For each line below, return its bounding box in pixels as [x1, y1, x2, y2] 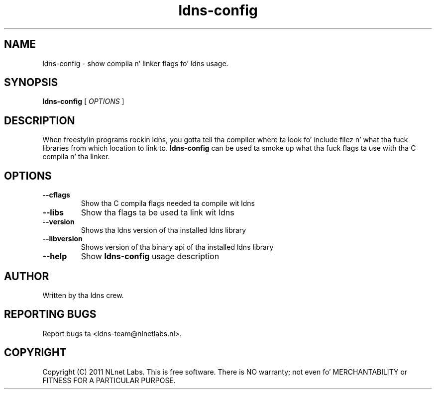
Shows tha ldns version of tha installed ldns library [81, 226, 246, 235]
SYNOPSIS [4, 76, 58, 89]
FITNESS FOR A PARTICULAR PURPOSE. [42, 376, 176, 385]
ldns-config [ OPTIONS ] [42, 97, 124, 106]
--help [42, 251, 67, 262]
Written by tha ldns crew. [42, 291, 124, 299]
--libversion [42, 234, 83, 243]
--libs [42, 207, 64, 218]
